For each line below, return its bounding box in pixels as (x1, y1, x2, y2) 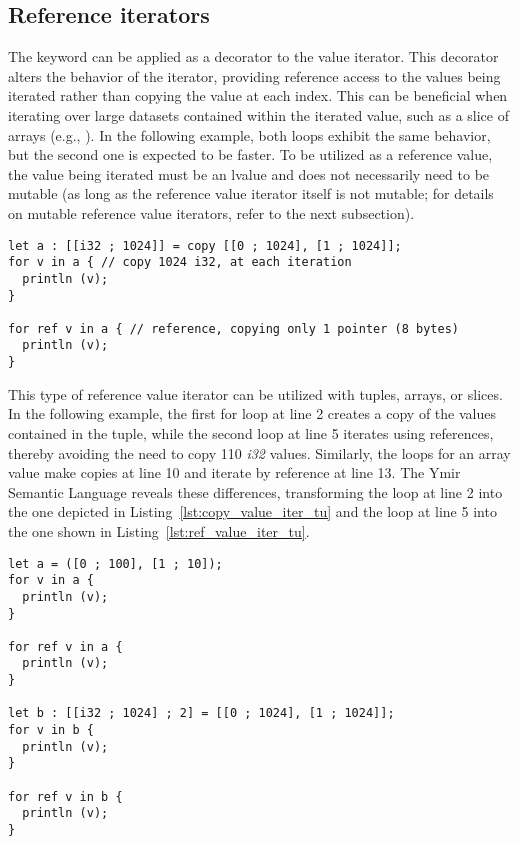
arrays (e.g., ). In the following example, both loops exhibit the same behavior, (8, 124, 491, 145)
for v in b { (8, 723, 94, 738)
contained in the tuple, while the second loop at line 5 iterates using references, (8, 422, 494, 443)
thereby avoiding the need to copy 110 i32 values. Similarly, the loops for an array (8, 442, 511, 463)
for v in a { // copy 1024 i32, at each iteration (8, 255, 352, 270)
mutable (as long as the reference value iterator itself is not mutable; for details (8, 183, 494, 204)
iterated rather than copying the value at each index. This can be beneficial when (8, 85, 508, 106)
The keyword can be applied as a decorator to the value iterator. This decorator (8, 46, 499, 67)
